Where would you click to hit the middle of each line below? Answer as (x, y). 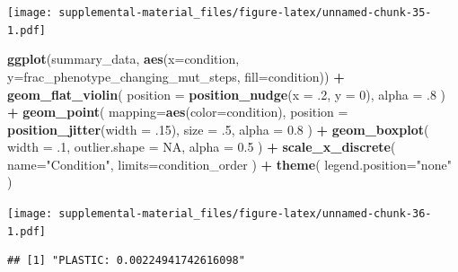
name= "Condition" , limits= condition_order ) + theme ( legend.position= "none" (229, 164)
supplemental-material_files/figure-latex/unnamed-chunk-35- (245, 13)
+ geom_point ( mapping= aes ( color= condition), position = (178, 112)
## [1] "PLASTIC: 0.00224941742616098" (126, 261)
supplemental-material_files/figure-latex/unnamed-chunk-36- (245, 214)
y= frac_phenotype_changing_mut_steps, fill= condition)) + (176, 76)
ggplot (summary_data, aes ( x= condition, (123, 59)
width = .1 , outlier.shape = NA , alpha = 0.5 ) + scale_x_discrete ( (202, 147)
